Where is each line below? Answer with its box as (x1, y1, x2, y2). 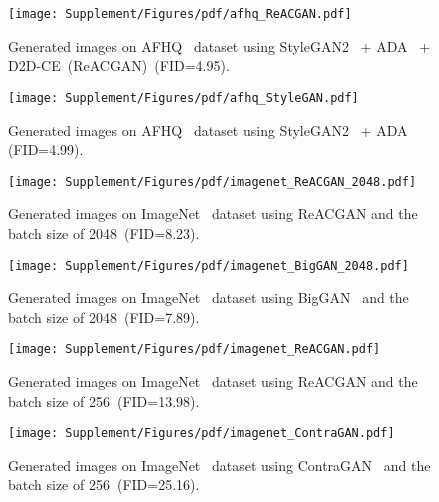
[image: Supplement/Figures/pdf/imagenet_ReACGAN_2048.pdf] (8, 174, 417, 189)
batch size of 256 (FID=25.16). (8, 474, 200, 495)
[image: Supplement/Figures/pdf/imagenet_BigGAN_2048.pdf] (8, 258, 409, 273)
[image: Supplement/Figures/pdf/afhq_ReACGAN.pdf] (8, 7, 352, 21)
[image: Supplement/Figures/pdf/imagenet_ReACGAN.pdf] (8, 342, 381, 357)
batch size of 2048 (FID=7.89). (8, 306, 200, 327)
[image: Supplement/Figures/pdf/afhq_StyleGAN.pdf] (8, 90, 359, 105)
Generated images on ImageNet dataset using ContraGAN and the (8, 454, 431, 475)
